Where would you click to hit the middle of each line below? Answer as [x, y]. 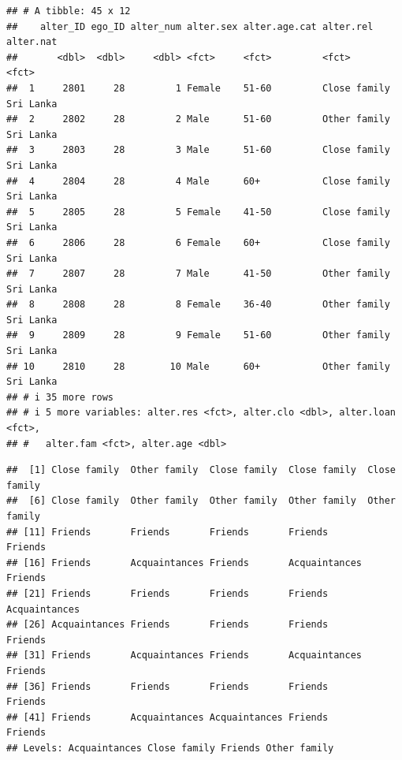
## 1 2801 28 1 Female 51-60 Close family [198, 88]
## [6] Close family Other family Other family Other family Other [201, 501]
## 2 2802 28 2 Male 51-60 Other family [198, 119]
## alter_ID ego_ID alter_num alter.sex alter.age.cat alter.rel [190, 26]
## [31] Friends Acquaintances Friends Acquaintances [184, 656]
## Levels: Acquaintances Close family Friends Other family [170, 748]
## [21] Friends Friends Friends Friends [167, 593]
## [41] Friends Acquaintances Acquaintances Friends [167, 717]
